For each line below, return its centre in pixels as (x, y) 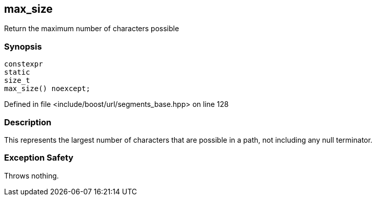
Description (28, 122)
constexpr (24, 64)
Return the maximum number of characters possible (92, 29)
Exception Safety (39, 158)
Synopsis (23, 46)
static (17, 72)
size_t (17, 81)
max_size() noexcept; (47, 89)
